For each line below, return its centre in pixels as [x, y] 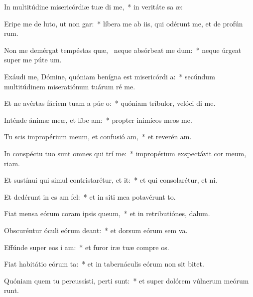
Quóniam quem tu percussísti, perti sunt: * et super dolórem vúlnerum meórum [126, 280]
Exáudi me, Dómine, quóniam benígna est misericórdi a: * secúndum [110, 76]
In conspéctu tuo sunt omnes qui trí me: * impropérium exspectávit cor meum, [125, 153]
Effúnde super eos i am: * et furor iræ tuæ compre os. [87, 247]
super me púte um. [33, 60]
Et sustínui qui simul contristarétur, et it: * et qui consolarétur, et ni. [111, 180]
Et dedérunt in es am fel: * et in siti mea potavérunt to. [90, 196]
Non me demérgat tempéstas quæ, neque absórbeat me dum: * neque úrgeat [123, 50]
